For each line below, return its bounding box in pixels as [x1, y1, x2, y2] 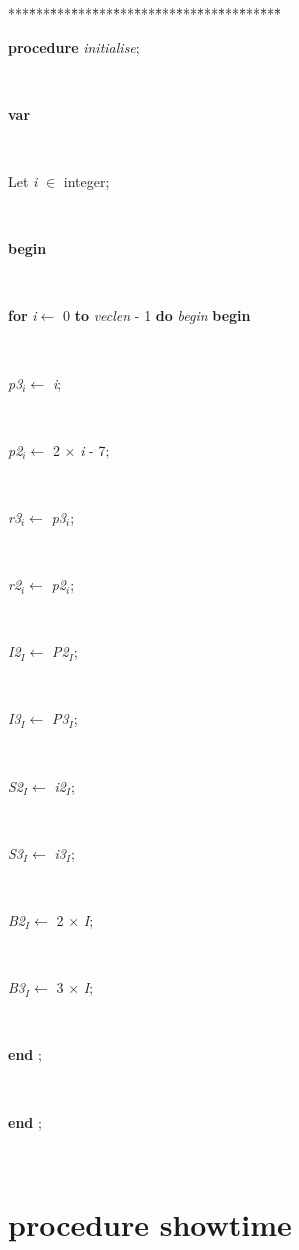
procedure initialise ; [8, 36, 140, 57]
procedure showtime [8, 1203, 292, 1244]
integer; [63, 170, 110, 191]
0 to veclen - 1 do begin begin [62, 305, 251, 326]
